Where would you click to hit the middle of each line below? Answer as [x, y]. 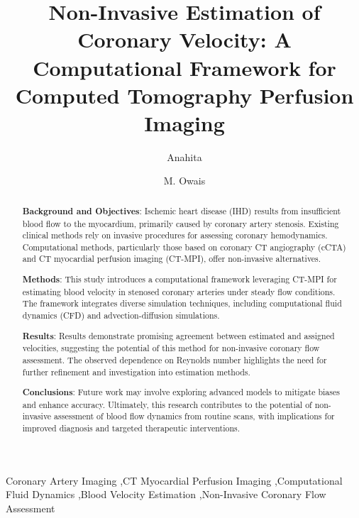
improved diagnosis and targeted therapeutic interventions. [131, 428]
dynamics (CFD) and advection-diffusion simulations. [121, 315]
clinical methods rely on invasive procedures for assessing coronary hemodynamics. [175, 235]
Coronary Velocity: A [184, 39]
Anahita [184, 156]
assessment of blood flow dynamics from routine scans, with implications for [194, 416]
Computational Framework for [184, 67]
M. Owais [184, 181]
